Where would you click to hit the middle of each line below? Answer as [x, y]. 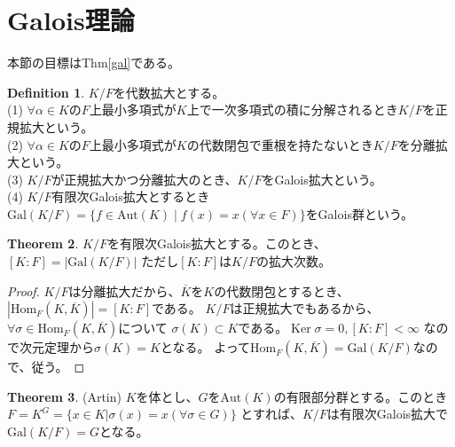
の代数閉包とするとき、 [282, 290]
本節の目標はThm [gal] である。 [94, 63]
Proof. [24, 290]
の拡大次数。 [293, 261]
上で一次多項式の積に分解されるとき [292, 110]
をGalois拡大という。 [322, 179]
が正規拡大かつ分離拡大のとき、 [145, 179]
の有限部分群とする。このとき [361, 396]
